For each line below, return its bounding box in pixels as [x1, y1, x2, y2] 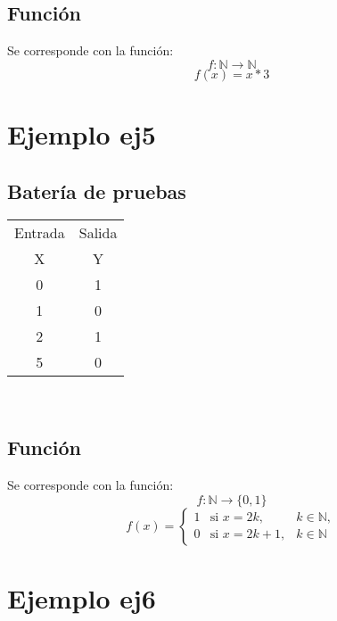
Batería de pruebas [7, 177, 186, 204]
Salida [78, 222, 118, 244]
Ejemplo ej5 [7, 115, 156, 152]
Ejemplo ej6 [7, 579, 156, 616]
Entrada [14, 222, 65, 244]
